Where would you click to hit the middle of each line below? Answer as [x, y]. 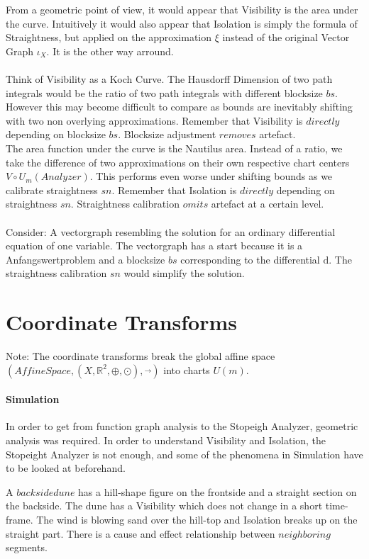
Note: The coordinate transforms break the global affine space [141, 356]
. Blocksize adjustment [167, 134]
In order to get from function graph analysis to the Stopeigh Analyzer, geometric [182, 426]
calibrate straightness [52, 190]
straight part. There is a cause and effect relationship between [141, 533]
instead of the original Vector [286, 37]
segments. [27, 547]
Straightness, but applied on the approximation [109, 37]
